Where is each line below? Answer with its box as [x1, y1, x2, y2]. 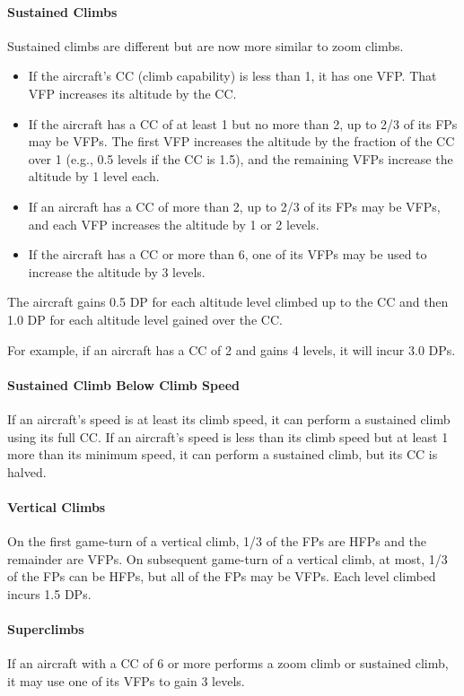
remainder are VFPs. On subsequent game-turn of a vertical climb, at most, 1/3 [7, 549, 448, 568]
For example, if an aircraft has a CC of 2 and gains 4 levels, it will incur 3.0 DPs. [7, 340, 456, 359]
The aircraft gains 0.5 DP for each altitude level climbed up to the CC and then [7, 292, 449, 311]
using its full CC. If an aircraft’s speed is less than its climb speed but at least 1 [7, 427, 449, 446]
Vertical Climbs [7, 497, 106, 516]
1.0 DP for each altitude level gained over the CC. [7, 309, 283, 328]
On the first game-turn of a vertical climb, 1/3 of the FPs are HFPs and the [7, 532, 427, 551]
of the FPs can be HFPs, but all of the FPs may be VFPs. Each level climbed [7, 567, 436, 586]
